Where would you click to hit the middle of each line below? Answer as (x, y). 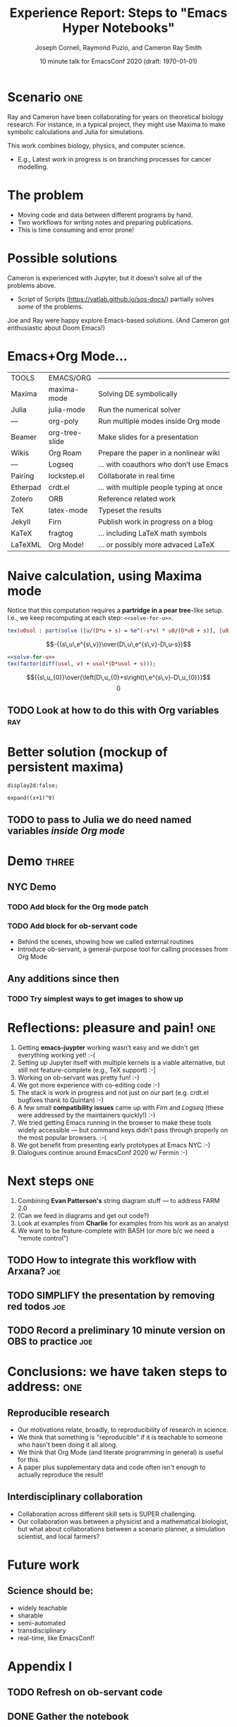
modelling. (33, 167)
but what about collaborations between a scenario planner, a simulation (121, 1529)
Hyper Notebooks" (119, 28)
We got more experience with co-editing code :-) (89, 1084)
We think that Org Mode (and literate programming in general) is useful (120, 1452)
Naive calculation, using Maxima (105, 576)
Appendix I (40, 1666)
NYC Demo (32, 887)
